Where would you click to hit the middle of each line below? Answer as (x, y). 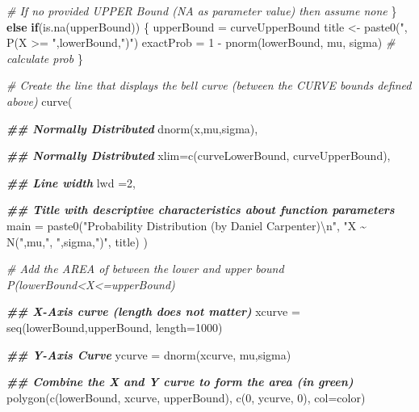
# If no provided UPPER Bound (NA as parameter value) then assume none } (202, 11)
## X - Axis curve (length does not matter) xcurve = (153, 311)
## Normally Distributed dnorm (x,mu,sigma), (132, 128)
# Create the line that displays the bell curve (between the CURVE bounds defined (209, 85)
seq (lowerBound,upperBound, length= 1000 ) (115, 327)
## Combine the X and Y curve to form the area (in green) (180, 382)
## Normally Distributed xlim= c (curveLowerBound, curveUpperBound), (199, 156)
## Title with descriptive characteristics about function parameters (201, 210)
